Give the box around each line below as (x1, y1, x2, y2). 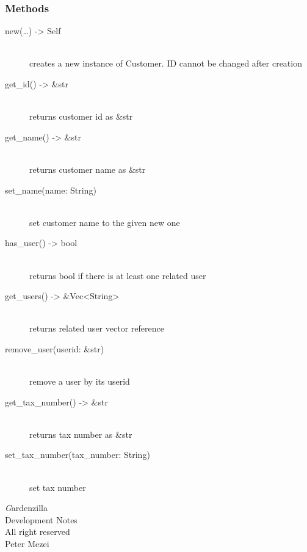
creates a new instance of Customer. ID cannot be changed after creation (29, 57, 302, 70)
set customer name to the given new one (29, 216, 180, 228)
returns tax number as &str (29, 427, 132, 440)
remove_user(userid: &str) (5, 342, 104, 355)
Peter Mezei (5, 537, 49, 550)
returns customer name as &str (29, 162, 146, 175)
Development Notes (5, 513, 78, 526)
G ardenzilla (5, 501, 48, 514)
